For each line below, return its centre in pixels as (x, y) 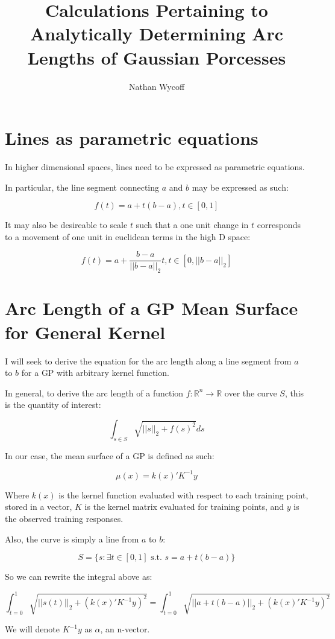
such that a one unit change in (192, 225)
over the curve (251, 393)
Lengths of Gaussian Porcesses (157, 57)
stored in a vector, (39, 507)
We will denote (32, 629)
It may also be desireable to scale (66, 225)
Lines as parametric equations (132, 138)
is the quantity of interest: (53, 405)
